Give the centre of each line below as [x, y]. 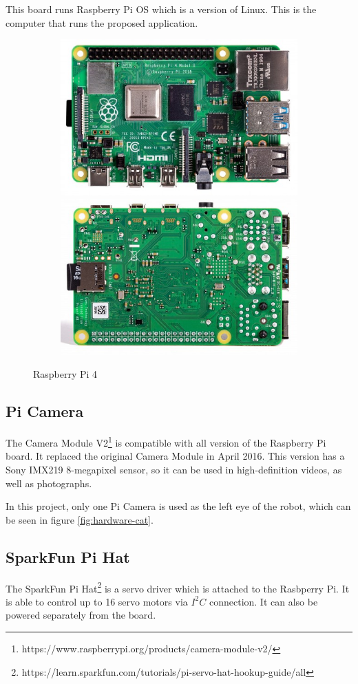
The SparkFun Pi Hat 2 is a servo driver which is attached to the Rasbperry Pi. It [178, 587]
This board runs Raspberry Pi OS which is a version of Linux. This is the [161, 9]
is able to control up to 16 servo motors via [97, 601]
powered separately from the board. [81, 615]
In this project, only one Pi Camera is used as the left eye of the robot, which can [178, 506]
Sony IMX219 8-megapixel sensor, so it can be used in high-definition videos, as [174, 469]
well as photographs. [49, 483]
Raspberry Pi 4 [65, 374]
